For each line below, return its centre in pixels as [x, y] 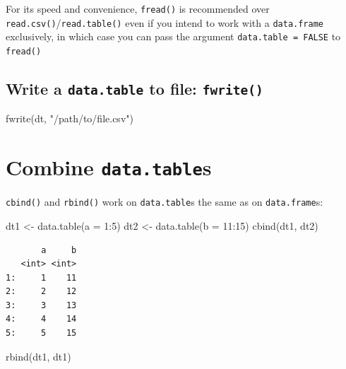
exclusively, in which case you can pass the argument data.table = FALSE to [173, 36]
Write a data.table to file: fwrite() [135, 89]
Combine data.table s [109, 167]
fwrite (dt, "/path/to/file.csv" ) [70, 118]
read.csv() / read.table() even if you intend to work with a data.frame [165, 22]
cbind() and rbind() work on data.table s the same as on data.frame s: [165, 202]
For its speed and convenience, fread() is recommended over [138, 8]
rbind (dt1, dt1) [38, 356]
